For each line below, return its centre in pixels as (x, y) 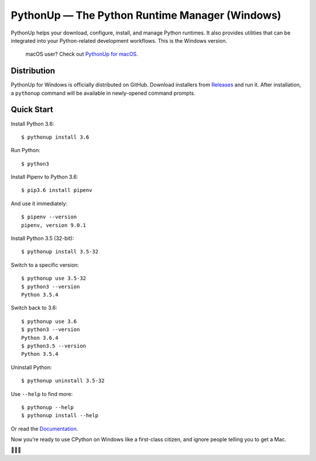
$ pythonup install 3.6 (55, 137)
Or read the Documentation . (44, 429)
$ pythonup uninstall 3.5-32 (63, 381)
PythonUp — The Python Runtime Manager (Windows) (146, 15)
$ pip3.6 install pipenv (57, 190)
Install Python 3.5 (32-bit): (42, 238)
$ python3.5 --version (54, 346)
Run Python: (26, 150)
